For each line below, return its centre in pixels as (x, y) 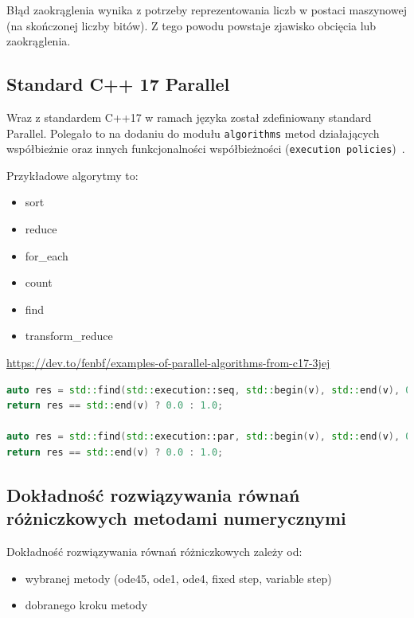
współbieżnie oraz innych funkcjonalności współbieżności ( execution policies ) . (206, 149)
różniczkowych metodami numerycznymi (176, 518)
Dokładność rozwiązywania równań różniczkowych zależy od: (154, 552)
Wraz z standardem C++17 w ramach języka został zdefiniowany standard (189, 117)
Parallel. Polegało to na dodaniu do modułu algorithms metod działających (193, 133)
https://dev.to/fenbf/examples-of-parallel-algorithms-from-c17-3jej (168, 363)
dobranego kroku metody (86, 605)
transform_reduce (69, 336)
